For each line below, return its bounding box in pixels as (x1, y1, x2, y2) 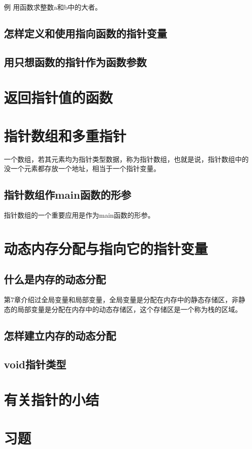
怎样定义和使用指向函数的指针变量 (4, 25, 167, 40)
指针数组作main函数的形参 (4, 187, 131, 202)
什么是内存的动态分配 (4, 272, 106, 287)
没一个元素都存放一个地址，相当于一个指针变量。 (4, 163, 160, 173)
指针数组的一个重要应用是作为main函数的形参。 (4, 210, 155, 220)
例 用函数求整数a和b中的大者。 (4, 2, 102, 12)
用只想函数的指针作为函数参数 (4, 54, 147, 69)
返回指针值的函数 (4, 87, 113, 107)
